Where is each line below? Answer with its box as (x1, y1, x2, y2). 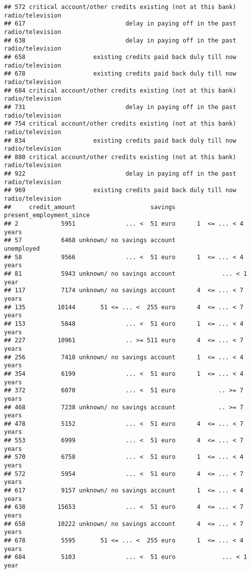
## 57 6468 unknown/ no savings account (4, 237, 176, 244)
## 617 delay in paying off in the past (4, 20, 237, 28)
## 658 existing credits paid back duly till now (4, 53, 237, 61)
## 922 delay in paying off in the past (4, 170, 237, 178)
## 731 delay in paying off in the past (4, 103, 237, 111)
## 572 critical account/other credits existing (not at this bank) (4, 4, 237, 11)
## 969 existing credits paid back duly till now (4, 187, 237, 194)
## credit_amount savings (4, 203, 176, 211)
